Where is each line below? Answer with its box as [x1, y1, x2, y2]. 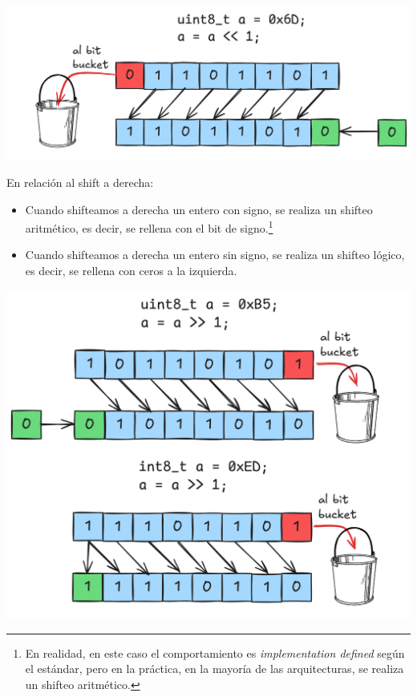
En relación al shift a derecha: [6, 174, 154, 191]
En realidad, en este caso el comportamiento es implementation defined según [25, 644, 405, 661]
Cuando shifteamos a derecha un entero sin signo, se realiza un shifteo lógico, [25, 246, 405, 263]
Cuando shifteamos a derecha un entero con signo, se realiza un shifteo [25, 201, 373, 217]
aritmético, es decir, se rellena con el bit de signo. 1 [25, 217, 273, 236]
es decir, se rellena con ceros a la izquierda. [25, 262, 237, 279]
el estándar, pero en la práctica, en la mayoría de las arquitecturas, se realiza [25, 660, 404, 677]
